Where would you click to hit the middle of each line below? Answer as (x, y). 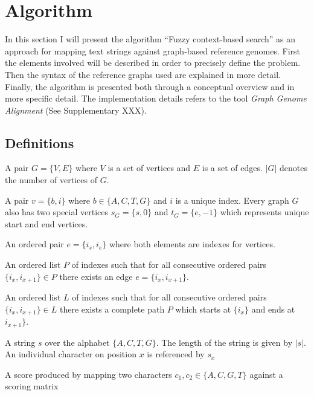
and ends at (273, 309)
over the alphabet (77, 342)
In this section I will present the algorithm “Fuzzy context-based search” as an (150, 39)
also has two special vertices (57, 212)
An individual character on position (71, 354)
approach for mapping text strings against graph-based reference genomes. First (152, 50)
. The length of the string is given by (224, 342)
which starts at (203, 309)
